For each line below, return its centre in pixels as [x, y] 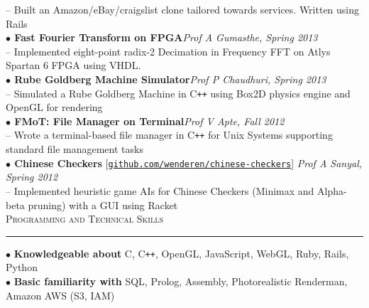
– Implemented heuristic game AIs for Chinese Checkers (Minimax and [160, 190]
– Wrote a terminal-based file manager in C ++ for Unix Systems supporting [169, 135]
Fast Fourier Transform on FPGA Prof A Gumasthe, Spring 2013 [166, 37]
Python [22, 267]
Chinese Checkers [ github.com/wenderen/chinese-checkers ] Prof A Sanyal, [188, 163]
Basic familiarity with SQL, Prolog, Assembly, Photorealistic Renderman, [181, 281]
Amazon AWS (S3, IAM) [60, 295]
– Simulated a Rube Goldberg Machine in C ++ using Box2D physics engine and [178, 93]
